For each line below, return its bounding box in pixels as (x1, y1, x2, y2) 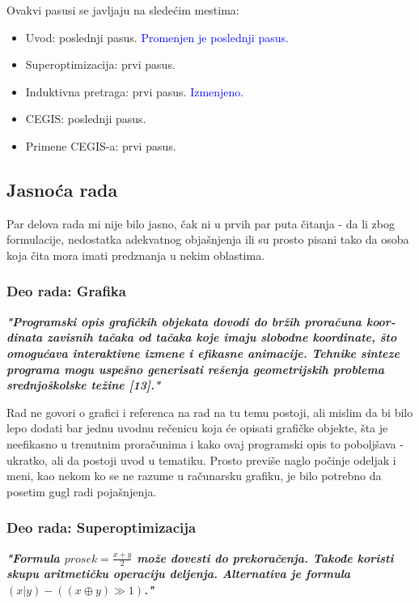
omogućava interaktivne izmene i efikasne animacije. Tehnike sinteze (6, 344, 400, 361)
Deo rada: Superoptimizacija (6, 517, 197, 538)
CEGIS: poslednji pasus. (25, 110, 146, 127)
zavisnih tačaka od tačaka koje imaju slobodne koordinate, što (47, 329, 397, 346)
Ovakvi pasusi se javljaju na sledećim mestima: (6, 2, 239, 18)
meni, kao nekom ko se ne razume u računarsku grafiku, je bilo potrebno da (6, 467, 382, 484)
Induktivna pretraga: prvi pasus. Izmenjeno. (25, 83, 244, 100)
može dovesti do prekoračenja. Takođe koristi (137, 549, 394, 566)
